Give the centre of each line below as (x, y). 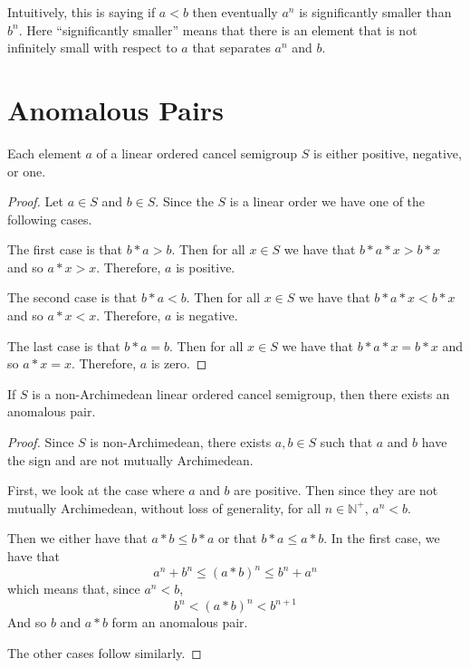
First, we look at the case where (96, 490)
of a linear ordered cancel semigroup (197, 153)
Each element (44, 153)
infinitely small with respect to (92, 48)
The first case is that (65, 249)
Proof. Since (41, 442)
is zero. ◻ (179, 363)
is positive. (206, 267)
